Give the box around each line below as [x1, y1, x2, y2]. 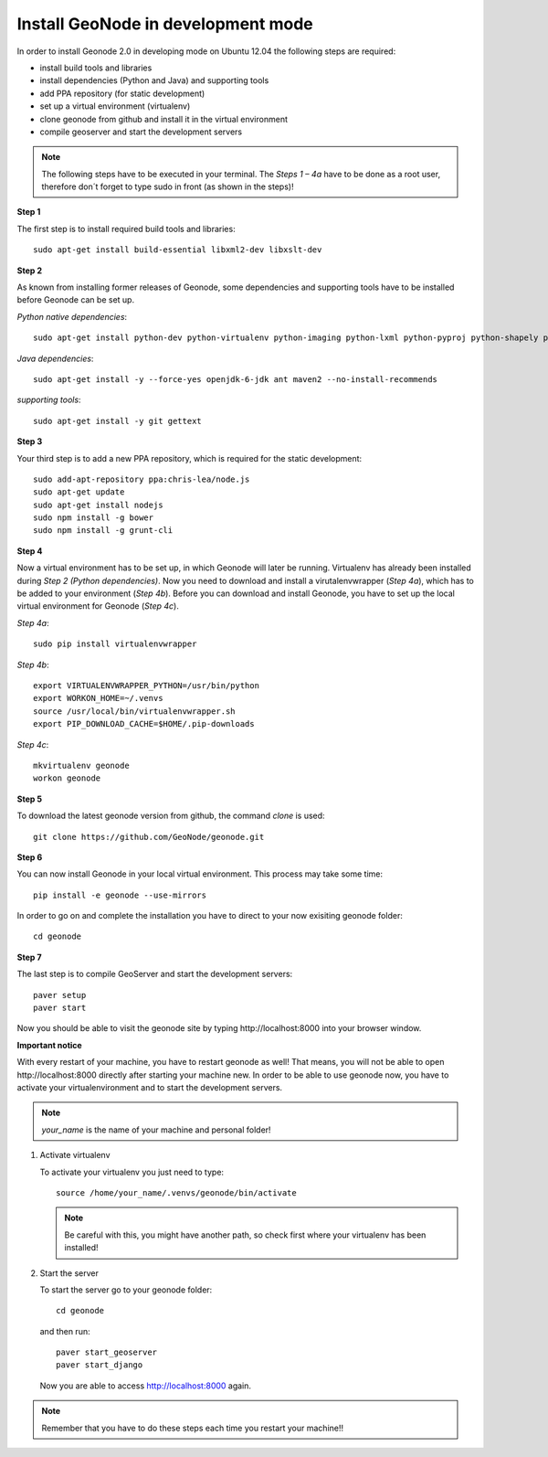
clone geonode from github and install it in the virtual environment [39, 113, 288, 124]
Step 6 [16, 851, 43, 863]
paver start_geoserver [56, 1347, 158, 1357]
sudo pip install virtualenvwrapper [33, 639, 197, 649]
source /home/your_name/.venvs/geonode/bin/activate [56, 1187, 297, 1197]
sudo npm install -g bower [33, 513, 154, 523]
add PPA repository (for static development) [39, 88, 205, 99]
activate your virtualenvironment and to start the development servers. [16, 1081, 283, 1092]
